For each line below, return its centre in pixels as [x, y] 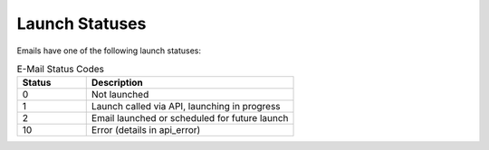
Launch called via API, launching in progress [186, 107]
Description [117, 83]
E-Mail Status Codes [60, 70]
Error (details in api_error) [146, 130]
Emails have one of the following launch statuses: [109, 51]
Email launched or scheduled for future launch [190, 118]
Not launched [120, 95]
